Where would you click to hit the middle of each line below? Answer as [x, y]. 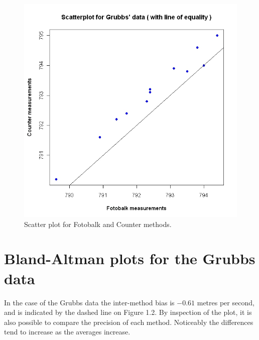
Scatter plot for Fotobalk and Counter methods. [98, 224]
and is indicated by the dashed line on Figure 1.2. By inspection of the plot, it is [128, 312]
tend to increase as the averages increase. [67, 332]
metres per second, [226, 302]
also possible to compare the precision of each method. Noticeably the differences [129, 322]
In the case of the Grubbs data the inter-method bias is [89, 302]
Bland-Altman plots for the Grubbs [130, 258]
